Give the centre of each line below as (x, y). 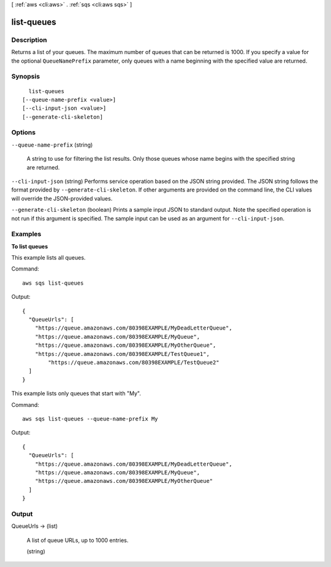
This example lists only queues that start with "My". (76, 393)
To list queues (30, 246)
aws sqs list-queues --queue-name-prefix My (90, 418)
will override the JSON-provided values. (62, 198)
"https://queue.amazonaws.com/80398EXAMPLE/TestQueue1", (122, 354)
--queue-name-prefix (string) (52, 145)
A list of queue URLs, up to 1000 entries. (78, 540)
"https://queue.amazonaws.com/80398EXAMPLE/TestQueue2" (134, 362)
